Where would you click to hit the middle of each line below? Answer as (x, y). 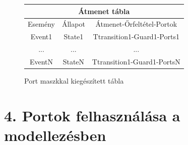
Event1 (41, 37)
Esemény (41, 24)
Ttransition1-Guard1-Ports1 (136, 37)
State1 (74, 37)
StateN (74, 61)
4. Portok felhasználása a (92, 115)
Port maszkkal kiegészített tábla (74, 80)
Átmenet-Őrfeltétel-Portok (136, 24)
